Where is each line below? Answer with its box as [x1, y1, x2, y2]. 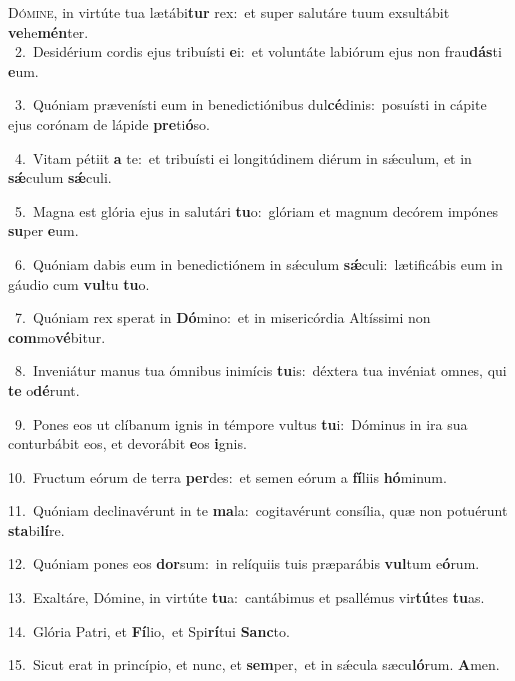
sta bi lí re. [8, 519, 65, 540]
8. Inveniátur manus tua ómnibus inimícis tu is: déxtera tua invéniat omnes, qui [14, 360, 507, 381]
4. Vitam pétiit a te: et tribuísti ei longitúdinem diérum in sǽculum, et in [14, 147, 472, 168]
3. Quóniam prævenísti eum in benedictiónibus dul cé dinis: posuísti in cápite [14, 94, 487, 115]
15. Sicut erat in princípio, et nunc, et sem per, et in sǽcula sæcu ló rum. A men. [8, 654, 500, 675]
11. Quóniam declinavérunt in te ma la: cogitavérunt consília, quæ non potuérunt [8, 500, 508, 521]
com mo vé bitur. [8, 326, 106, 347]
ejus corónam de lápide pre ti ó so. [8, 113, 210, 134]
